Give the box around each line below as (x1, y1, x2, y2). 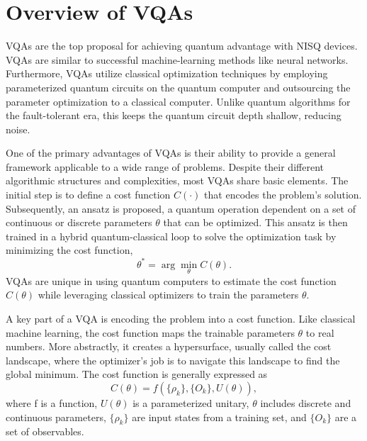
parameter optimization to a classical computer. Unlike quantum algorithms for (6, 94, 351, 108)
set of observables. (6, 424, 84, 439)
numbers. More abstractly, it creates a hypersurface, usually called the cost (6, 339, 332, 354)
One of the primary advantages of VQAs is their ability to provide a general (6, 145, 336, 160)
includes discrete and (260, 395, 351, 410)
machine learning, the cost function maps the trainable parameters (6, 325, 295, 340)
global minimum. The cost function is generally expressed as (6, 367, 268, 381)
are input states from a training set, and (132, 409, 307, 424)
